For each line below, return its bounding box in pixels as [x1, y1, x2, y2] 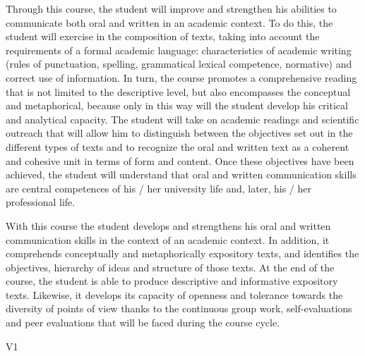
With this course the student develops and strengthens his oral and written [6, 218, 331, 233]
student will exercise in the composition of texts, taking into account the [6, 29, 320, 44]
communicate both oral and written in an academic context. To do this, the [6, 15, 333, 30]
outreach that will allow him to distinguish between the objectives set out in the [6, 125, 353, 140]
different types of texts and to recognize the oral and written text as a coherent [6, 139, 349, 154]
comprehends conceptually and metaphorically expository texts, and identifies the [6, 246, 359, 261]
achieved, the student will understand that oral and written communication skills [6, 167, 357, 182]
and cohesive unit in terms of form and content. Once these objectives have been [6, 153, 354, 168]
